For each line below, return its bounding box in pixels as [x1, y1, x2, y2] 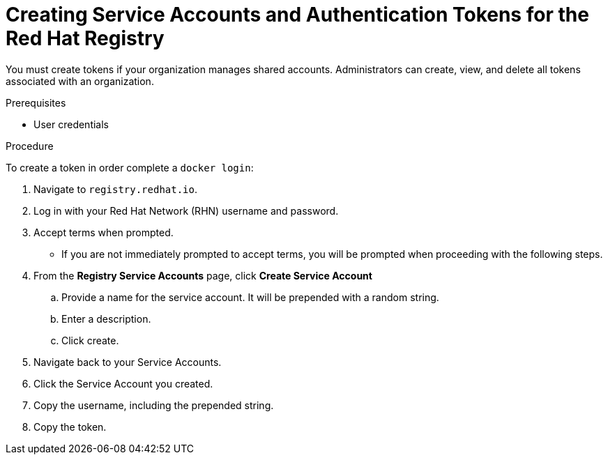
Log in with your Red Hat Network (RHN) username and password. [33, 204, 339, 217]
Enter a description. [61, 312, 151, 325]
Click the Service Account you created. [33, 377, 213, 390]
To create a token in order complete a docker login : [6, 161, 254, 174]
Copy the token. [33, 420, 107, 433]
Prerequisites [6, 96, 66, 109]
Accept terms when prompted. [33, 226, 174, 238]
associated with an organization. [6, 75, 154, 87]
